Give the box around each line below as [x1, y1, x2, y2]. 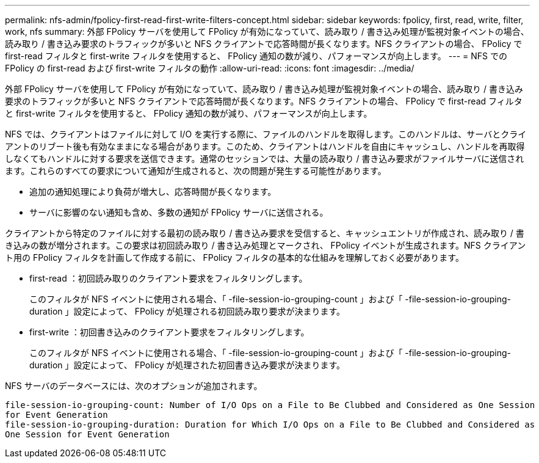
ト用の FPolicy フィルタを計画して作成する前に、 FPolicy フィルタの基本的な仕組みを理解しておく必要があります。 [5, 252, 464, 263]
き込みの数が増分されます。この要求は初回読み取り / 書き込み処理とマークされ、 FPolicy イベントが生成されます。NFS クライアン [5, 240, 526, 250]
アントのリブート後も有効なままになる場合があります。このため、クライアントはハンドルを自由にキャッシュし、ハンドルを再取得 [5, 141, 525, 151]
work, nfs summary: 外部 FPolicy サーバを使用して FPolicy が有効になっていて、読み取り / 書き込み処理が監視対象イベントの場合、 [5, 26, 529, 37]
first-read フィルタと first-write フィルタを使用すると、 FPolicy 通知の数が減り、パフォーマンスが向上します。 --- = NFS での [5, 51, 507, 61]
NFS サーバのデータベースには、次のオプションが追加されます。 [5, 381, 262, 391]
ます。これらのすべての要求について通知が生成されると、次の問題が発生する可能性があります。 [5, 166, 386, 176]
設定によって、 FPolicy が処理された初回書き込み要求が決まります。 [73, 360, 345, 370]
